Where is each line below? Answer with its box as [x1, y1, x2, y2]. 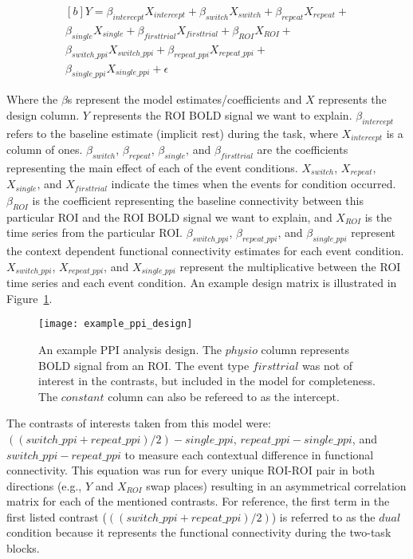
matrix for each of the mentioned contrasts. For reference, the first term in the [6, 493, 390, 510]
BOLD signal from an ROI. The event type [38, 356, 250, 373]
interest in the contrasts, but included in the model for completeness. [38, 372, 376, 389]
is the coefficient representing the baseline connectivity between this [32, 191, 364, 208]
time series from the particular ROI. [6, 224, 183, 241]
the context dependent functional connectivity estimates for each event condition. [6, 242, 404, 259]
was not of [302, 356, 353, 373]
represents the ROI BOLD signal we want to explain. [92, 106, 352, 123]
